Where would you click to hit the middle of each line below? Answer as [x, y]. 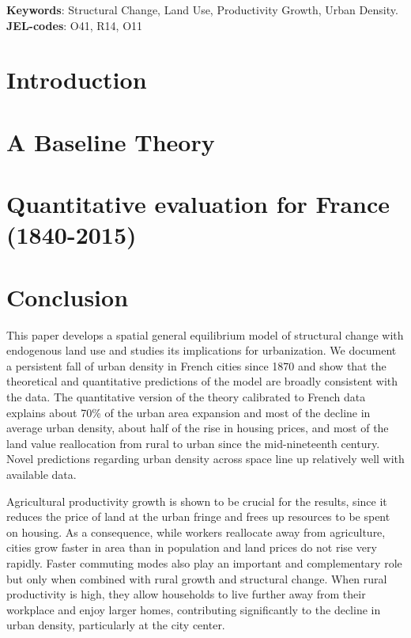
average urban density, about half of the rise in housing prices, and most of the [198, 428]
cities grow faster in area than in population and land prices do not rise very [192, 547]
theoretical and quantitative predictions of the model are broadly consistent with [202, 381]
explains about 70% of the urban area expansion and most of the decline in [189, 412]
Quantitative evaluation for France [198, 204]
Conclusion [68, 296]
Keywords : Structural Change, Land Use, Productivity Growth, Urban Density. [202, 9]
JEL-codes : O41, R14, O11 [75, 25]
